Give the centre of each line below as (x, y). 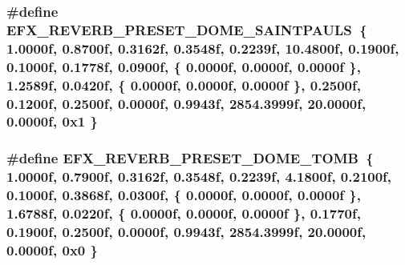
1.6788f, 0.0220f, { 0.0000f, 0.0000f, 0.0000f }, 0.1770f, (184, 213)
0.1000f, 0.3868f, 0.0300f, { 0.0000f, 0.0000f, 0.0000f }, (184, 195)
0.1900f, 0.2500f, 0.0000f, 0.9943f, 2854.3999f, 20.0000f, (186, 231)
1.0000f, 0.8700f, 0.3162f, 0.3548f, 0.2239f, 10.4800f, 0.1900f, (203, 48)
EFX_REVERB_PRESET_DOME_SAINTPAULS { (187, 29)
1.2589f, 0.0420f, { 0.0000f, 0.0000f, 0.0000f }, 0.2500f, (184, 84)
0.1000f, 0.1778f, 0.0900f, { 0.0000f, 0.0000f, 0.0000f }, (184, 66)
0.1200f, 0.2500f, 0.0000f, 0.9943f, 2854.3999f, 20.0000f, (186, 103)
